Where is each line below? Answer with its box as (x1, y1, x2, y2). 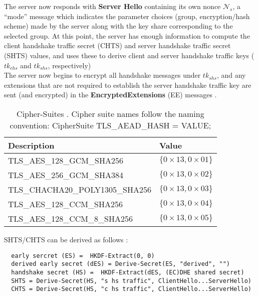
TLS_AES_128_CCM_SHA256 (8, 198, 123, 210)
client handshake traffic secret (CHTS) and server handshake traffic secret (4, 40, 231, 51)
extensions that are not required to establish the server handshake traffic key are (4, 79, 251, 90)
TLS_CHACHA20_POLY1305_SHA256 (8, 183, 152, 195)
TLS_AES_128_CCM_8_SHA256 (8, 212, 133, 224)
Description (8, 139, 55, 151)
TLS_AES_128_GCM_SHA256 (8, 154, 123, 166)
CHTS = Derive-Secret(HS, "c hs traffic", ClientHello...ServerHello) (11, 285, 251, 293)
